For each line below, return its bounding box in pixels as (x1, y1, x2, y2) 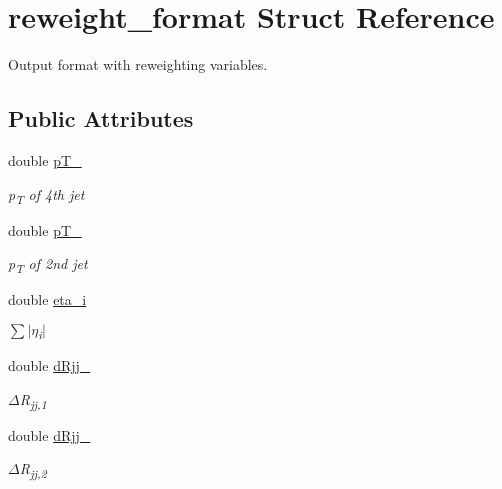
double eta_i (8, 289, 87, 310)
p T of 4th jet (8, 183, 85, 207)
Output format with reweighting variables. (8, 54, 268, 75)
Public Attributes (8, 103, 194, 134)
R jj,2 (19, 458, 47, 482)
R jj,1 (19, 388, 47, 412)
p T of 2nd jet (8, 253, 88, 277)
